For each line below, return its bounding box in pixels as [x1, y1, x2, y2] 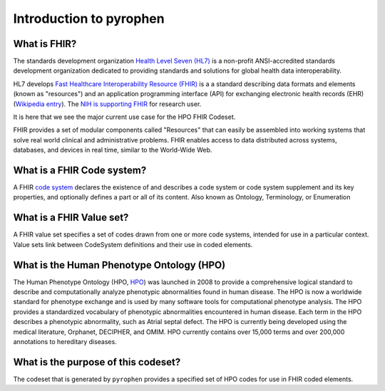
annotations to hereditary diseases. [13, 338, 117, 346]
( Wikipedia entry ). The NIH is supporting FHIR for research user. [13, 100, 202, 108]
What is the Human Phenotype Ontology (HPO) [13, 259, 226, 271]
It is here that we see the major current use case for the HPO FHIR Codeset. [13, 113, 236, 121]
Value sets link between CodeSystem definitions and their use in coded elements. [13, 240, 253, 249]
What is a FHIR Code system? [13, 165, 147, 176]
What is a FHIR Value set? [13, 212, 129, 224]
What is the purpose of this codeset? [13, 356, 181, 368]
